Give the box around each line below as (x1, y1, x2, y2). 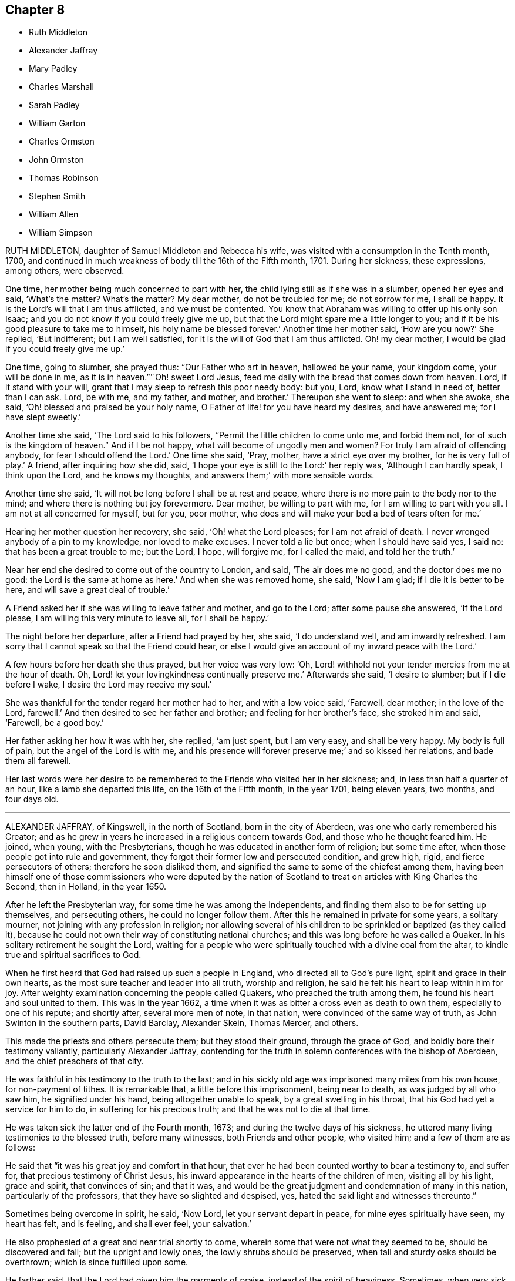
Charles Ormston (29, 136, 95, 147)
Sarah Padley (29, 100, 80, 110)
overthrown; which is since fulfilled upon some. (5, 1257, 189, 1267)
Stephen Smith (29, 191, 86, 202)
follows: (5, 1142, 35, 1153)
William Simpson (29, 227, 93, 238)
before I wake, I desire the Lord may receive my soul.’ (5, 679, 212, 690)
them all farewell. (5, 756, 71, 766)
